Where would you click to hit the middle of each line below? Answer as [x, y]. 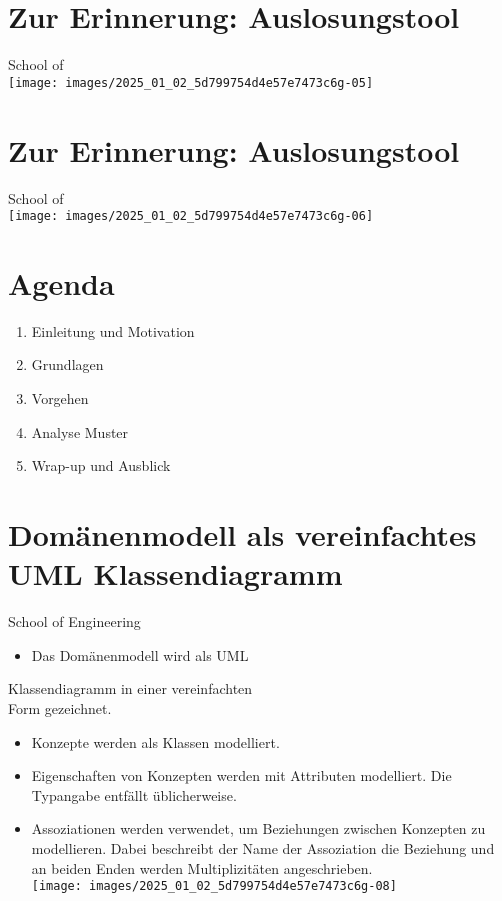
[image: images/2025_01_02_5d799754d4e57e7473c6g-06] [191, 216]
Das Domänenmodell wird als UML [140, 654]
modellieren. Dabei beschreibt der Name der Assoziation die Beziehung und [263, 847]
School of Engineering [74, 621]
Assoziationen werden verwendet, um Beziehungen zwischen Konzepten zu [258, 828]
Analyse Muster [80, 431]
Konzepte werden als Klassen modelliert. [155, 741]
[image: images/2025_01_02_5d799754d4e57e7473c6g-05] [191, 82]
